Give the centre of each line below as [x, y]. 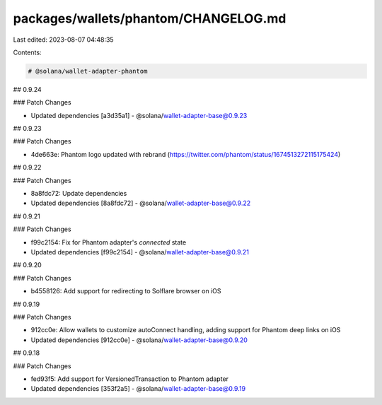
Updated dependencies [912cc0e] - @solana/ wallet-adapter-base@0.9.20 [139, 340]
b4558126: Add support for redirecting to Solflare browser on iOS [126, 291]
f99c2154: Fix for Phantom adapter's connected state [109, 242]
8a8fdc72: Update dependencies [79, 194]
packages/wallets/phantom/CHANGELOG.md [150, 18]
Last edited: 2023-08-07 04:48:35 [63, 40]
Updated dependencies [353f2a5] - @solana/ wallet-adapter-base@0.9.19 [138, 389]
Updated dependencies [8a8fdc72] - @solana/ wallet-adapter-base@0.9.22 [141, 203]
